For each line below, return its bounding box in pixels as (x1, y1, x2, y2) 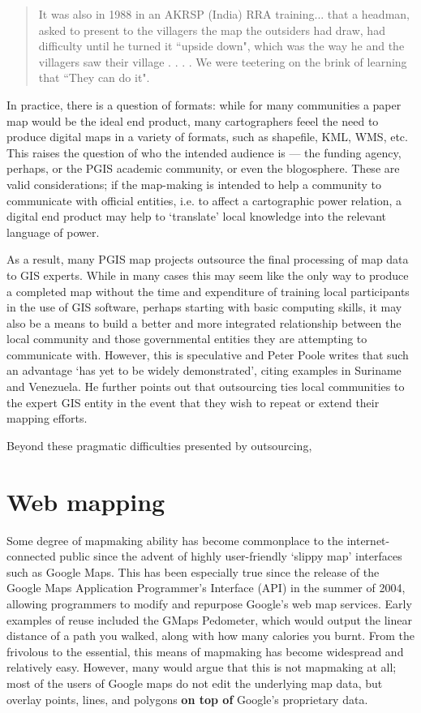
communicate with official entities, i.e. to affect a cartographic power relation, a (6, 191, 402, 208)
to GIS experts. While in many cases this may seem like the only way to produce (6, 266, 409, 283)
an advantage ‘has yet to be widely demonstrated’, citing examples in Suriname (6, 362, 402, 379)
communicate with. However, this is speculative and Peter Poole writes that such (6, 346, 409, 363)
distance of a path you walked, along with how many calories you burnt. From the (6, 627, 415, 644)
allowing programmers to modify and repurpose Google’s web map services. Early (6, 595, 412, 612)
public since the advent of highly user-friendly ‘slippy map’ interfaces (59, 548, 402, 565)
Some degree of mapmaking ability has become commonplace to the (6, 531, 344, 548)
